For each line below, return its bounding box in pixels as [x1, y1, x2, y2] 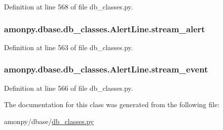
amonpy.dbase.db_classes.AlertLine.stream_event [4, 63, 208, 75]
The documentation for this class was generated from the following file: [4, 99, 220, 110]
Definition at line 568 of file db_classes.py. [4, 1, 133, 11]
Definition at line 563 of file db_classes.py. [4, 42, 133, 52]
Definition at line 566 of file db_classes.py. [4, 82, 133, 93]
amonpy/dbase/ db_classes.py [4, 116, 94, 126]
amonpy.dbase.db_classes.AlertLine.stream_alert [4, 22, 205, 35]
